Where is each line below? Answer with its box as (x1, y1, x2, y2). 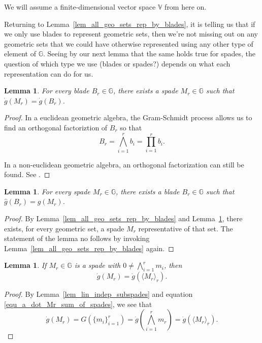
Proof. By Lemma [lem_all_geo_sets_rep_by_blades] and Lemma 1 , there (4, 213, 243, 224)
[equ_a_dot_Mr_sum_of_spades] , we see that (4, 298, 152, 309)
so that (120, 122, 142, 132)
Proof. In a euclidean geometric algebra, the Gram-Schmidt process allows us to (4, 112, 252, 123)
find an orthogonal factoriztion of (4, 122, 108, 132)
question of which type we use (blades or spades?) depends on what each (4, 58, 231, 68)
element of (4, 48, 36, 59)
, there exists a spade (113, 85, 178, 96)
